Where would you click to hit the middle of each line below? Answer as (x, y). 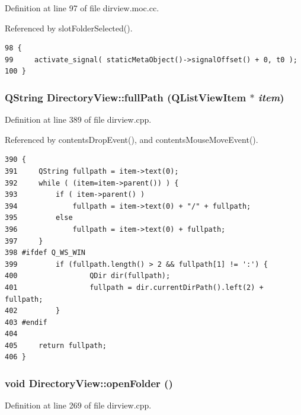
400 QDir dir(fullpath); (88, 276)
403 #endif (26, 322)
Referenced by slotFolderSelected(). (69, 28)
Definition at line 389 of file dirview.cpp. (78, 119)
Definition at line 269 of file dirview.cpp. (78, 405)
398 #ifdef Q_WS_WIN (45, 253)
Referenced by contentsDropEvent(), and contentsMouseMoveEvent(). (132, 139)
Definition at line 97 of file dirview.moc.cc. (82, 8)
